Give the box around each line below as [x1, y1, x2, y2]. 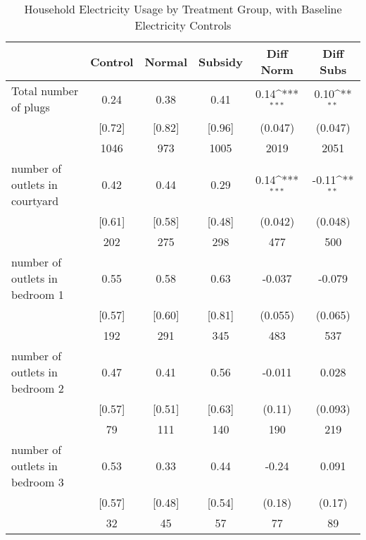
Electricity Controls [134, 17, 232, 33]
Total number [11, 82, 79, 99]
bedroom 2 [11, 380, 64, 396]
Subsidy [198, 53, 243, 70]
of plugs [11, 99, 50, 115]
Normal [144, 53, 187, 70]
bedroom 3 [11, 474, 64, 490]
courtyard [11, 192, 59, 209]
